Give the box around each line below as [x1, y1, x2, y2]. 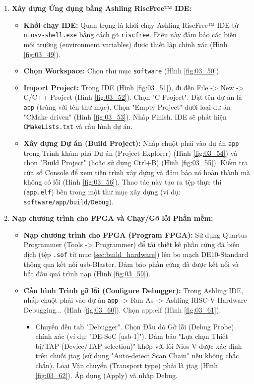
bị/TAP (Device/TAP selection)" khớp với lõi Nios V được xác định [35, 340, 242, 351]
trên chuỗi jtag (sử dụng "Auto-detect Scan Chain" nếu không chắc [35, 350, 239, 361]
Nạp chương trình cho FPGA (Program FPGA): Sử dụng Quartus [23, 229, 248, 240]
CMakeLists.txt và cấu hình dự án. [23, 121, 133, 131]
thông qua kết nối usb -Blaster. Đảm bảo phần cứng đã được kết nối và [23, 258, 239, 269]
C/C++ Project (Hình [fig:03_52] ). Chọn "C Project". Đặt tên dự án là [23, 92, 242, 102]
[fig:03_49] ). [23, 49, 61, 59]
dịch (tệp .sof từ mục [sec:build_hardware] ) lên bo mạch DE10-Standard [23, 249, 249, 259]
